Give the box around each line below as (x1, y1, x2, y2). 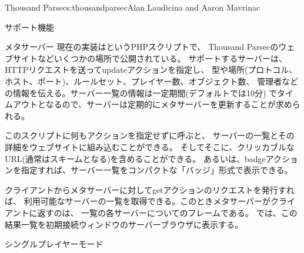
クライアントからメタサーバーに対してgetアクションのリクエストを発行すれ (5, 183, 295, 195)
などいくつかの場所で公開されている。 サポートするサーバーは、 (37, 52, 288, 64)
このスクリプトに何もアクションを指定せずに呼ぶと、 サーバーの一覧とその (5, 129, 295, 141)
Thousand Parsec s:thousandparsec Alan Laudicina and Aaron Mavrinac (5, 1, 260, 13)
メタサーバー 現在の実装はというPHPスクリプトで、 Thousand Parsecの (5, 41, 279, 53)
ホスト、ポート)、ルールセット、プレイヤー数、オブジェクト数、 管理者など (5, 75, 299, 87)
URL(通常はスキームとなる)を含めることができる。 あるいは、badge (5, 152, 266, 164)
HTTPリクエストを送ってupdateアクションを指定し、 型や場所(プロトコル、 (5, 63, 298, 76)
